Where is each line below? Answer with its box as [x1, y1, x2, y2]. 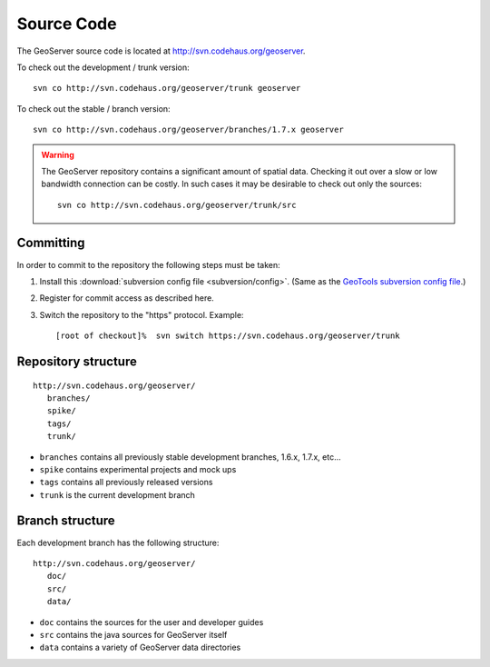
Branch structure [16, 513, 115, 529]
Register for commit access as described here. [39, 293, 215, 304]
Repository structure [16, 353, 138, 369]
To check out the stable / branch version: [16, 103, 171, 114]
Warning [41, 149, 74, 160]
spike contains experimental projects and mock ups [39, 463, 237, 474]
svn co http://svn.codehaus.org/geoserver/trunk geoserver [33, 83, 301, 94]
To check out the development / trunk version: [16, 62, 190, 73]
